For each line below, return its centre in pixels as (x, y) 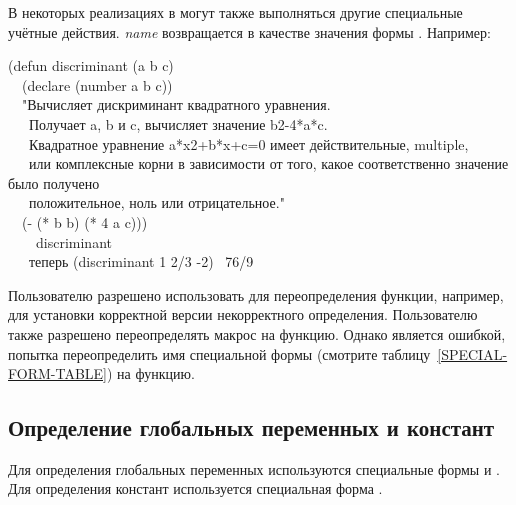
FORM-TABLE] (57, 373)
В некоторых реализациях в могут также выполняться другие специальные (235, 12)
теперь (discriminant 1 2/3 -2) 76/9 (141, 261)
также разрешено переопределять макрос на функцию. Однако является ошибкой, (257, 333)
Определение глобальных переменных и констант (251, 427)
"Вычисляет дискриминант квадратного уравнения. (176, 104)
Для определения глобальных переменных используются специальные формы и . (254, 468)
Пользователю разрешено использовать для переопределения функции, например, (256, 294)
